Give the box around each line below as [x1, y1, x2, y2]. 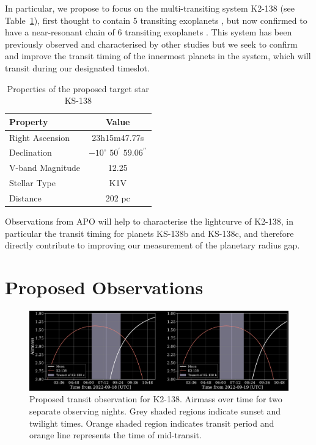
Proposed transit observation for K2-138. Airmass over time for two [29, 393, 282, 405]
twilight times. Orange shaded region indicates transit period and [29, 416, 274, 429]
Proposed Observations [5, 275, 204, 300]
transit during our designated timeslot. [5, 61, 150, 74]
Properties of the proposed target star [7, 82, 149, 95]
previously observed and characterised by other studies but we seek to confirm [5, 37, 298, 50]
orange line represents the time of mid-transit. [29, 429, 202, 441]
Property [9, 115, 48, 128]
